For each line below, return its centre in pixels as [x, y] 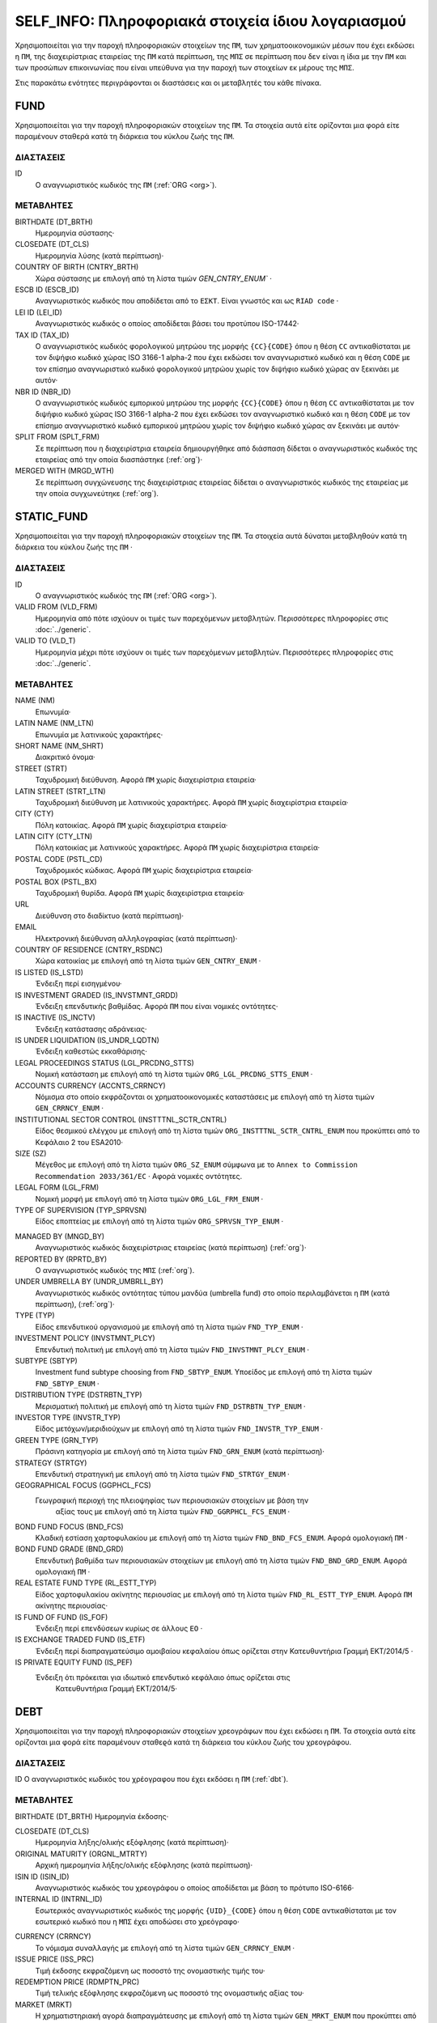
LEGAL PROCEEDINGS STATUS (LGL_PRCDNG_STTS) [104, 1062]
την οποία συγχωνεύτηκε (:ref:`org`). [97, 494]
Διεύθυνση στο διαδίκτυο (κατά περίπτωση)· [110, 915]
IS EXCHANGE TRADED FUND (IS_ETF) [80, 1639]
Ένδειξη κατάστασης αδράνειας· [91, 1028]
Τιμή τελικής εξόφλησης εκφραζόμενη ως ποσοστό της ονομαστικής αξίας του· [170, 1993]
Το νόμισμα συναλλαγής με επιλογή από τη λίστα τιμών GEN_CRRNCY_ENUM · [165, 1948]
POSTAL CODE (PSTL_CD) [59, 859]
